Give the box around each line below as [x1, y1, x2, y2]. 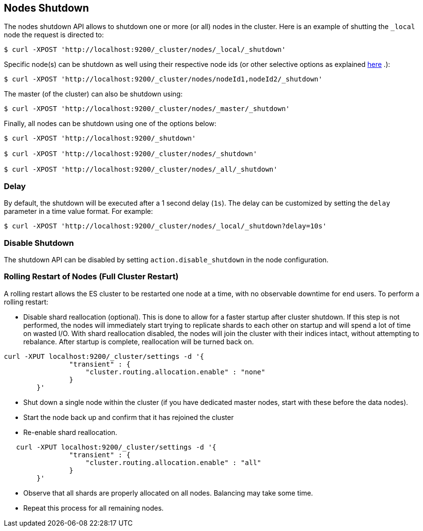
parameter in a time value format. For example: [4, 207, 153, 216]
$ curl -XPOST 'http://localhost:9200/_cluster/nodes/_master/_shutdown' [4, 105, 290, 113]
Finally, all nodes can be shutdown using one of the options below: [4, 119, 217, 128]
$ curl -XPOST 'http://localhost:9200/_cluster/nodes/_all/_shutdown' [4, 165, 278, 174]
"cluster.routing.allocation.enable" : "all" [85, 458, 262, 467]
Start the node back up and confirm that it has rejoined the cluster [23, 413, 234, 421]
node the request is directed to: [4, 31, 104, 39]
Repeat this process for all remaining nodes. [23, 503, 164, 512]
